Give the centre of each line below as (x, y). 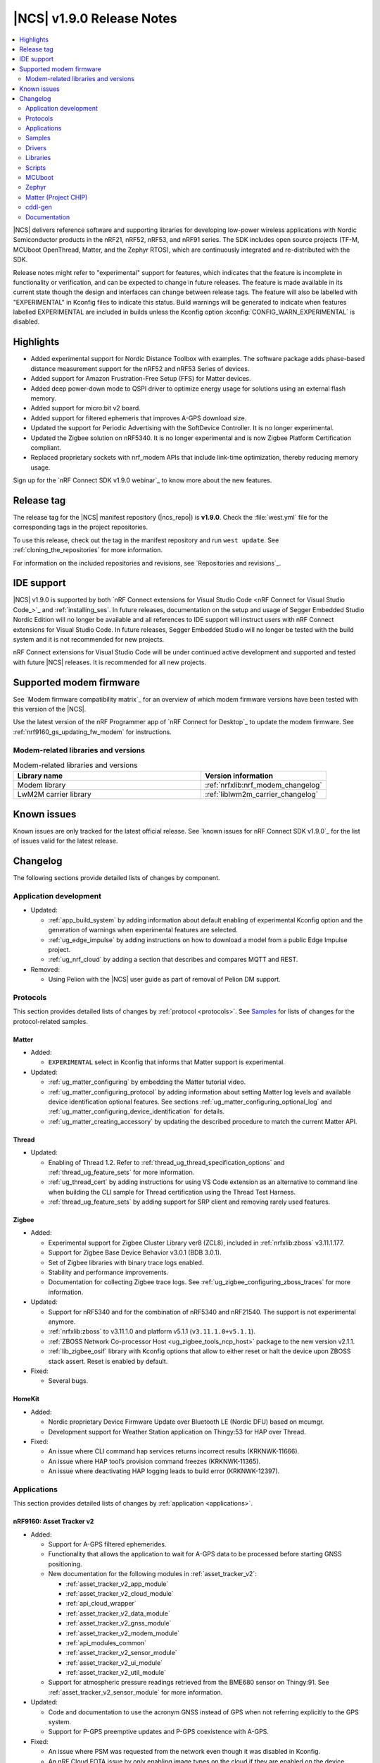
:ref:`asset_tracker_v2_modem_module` (122, 1633)
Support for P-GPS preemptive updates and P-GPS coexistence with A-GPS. (158, 1732)
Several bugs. (68, 1381)
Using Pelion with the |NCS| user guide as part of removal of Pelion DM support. (164, 980)
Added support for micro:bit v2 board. (85, 408)
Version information (239, 776)
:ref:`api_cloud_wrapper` (101, 1604)
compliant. (46, 447)
